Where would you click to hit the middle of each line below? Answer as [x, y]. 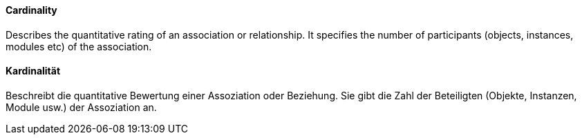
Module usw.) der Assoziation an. [81, 107]
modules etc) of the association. [79, 46]
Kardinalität [33, 71]
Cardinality [31, 10]
